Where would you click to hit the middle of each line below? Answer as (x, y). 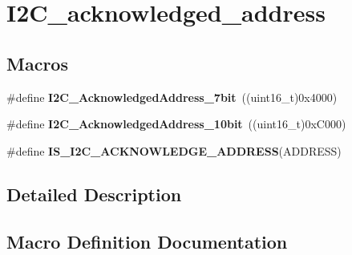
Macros (37, 63)
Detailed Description (94, 194)
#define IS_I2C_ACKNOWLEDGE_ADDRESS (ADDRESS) (174, 150)
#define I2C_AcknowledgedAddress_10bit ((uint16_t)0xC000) (176, 124)
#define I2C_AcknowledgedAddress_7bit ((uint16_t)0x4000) (172, 97)
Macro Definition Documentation (147, 241)
